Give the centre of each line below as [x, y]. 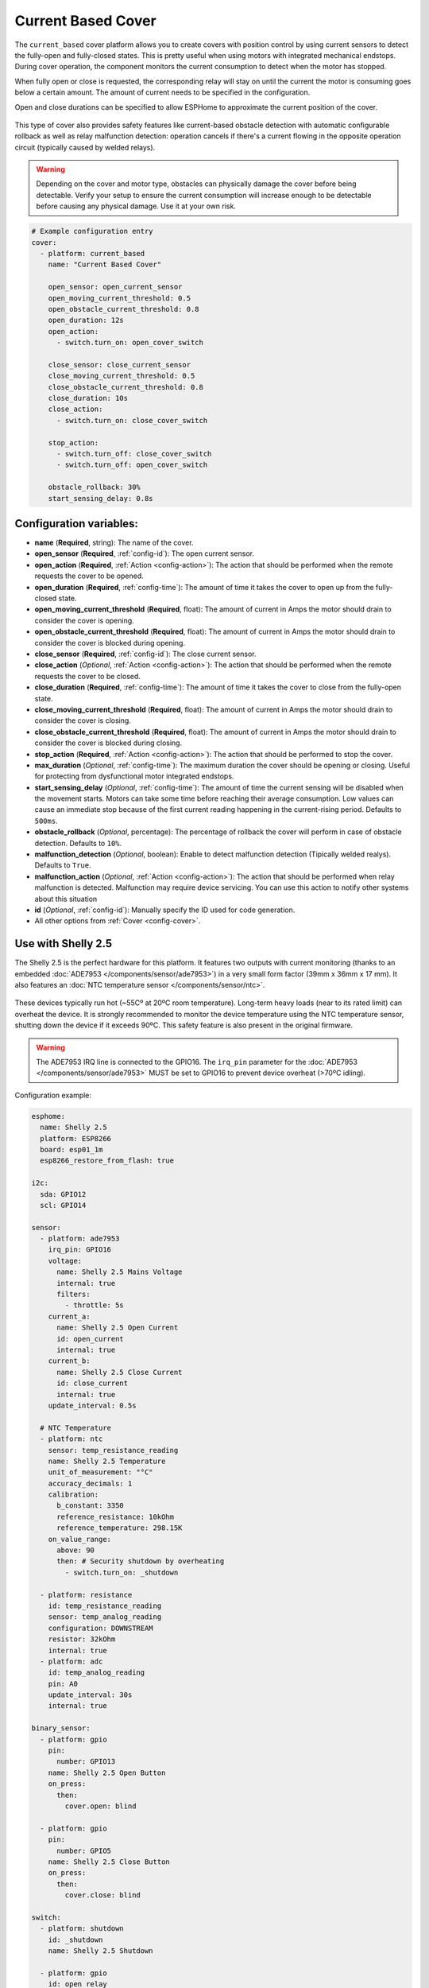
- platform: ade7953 [80, 1239]
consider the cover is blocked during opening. [110, 643]
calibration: [73, 1495]
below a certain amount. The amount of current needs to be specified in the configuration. [162, 92]
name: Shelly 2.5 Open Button [107, 1773]
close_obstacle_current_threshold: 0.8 [126, 387]
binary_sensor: [61, 1728]
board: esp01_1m [71, 1149]
